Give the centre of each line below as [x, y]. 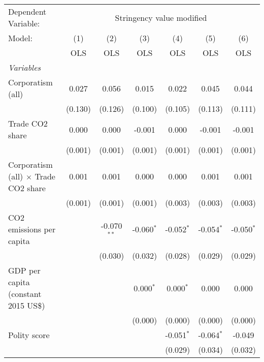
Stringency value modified [161, 17]
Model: [21, 38]
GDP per [24, 270]
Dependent [27, 11]
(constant [25, 294]
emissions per [32, 229]
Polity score [29, 335]
